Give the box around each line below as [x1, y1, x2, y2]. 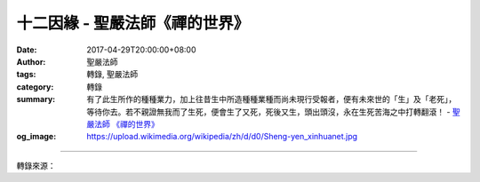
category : [16, 81, 54, 92]
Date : [16, 44, 37, 55]
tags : [16, 69, 36, 80]
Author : [16, 56, 46, 67]
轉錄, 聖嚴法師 [86, 69, 138, 80]
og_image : [16, 131, 57, 142]
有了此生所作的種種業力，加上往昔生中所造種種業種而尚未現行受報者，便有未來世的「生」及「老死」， [86, 94, 457, 105]
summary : [16, 94, 56, 105]
